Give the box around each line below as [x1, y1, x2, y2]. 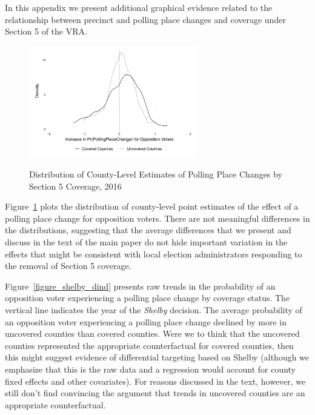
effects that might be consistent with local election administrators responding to [5, 247, 302, 260]
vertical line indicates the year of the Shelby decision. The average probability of [5, 304, 302, 316]
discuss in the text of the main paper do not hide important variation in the [5, 236, 288, 248]
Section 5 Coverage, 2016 [29, 179, 122, 192]
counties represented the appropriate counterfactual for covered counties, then [5, 339, 294, 351]
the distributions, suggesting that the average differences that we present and [5, 224, 291, 236]
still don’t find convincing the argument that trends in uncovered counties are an [5, 387, 305, 399]
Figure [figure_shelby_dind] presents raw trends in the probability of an [5, 279, 276, 292]
